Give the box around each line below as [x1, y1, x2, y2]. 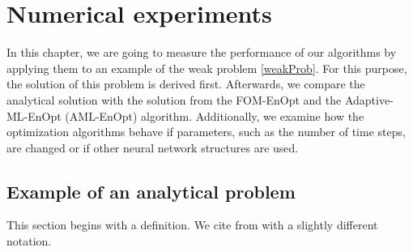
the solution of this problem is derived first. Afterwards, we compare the [6, 75, 365, 92]
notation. [6, 233, 52, 250]
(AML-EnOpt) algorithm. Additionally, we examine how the [65, 107, 364, 124]
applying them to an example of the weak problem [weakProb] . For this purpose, [6, 59, 407, 76]
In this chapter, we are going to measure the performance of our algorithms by [6, 44, 397, 61]
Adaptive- [344, 91, 394, 108]
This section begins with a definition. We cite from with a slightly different [6, 216, 378, 233]
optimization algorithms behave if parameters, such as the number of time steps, [6, 123, 406, 140]
